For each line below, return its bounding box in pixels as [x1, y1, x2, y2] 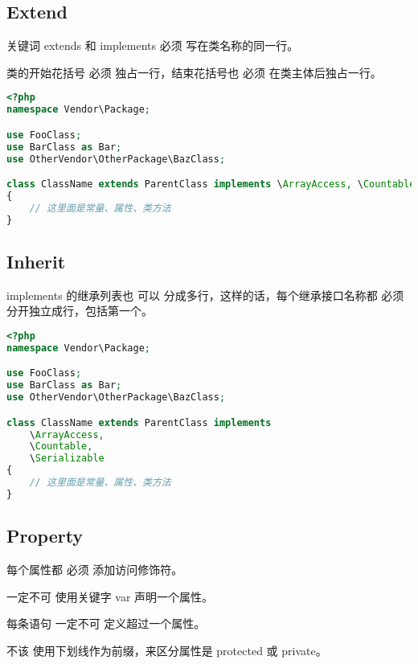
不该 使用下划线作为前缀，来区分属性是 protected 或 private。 [6, 641, 327, 658]
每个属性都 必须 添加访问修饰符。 [6, 560, 183, 577]
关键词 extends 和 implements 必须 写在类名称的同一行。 [6, 37, 299, 54]
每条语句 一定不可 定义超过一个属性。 [6, 615, 206, 632]
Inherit [6, 248, 66, 273]
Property [6, 523, 84, 548]
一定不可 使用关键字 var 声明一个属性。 [6, 588, 214, 605]
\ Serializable [29, 453, 104, 465]
